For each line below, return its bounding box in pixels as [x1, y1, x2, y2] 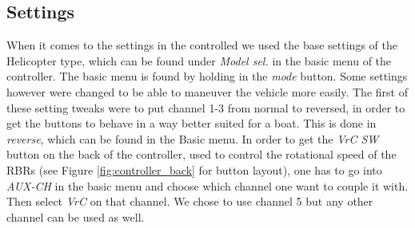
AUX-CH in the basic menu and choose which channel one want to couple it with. [6, 177, 409, 194]
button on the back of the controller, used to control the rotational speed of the [6, 146, 397, 163]
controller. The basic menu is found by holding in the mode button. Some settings [6, 68, 408, 85]
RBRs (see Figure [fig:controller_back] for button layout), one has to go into [6, 161, 382, 178]
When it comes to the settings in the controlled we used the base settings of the [6, 37, 397, 53]
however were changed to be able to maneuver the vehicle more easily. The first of [6, 83, 408, 100]
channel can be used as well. [6, 208, 145, 225]
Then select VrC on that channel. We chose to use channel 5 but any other [6, 193, 373, 210]
